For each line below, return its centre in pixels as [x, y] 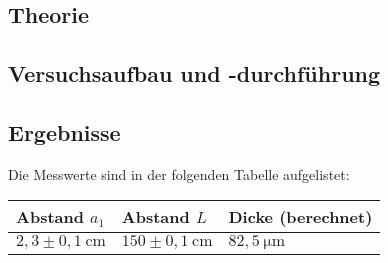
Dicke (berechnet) [300, 217]
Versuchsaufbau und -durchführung [194, 73]
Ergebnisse [64, 131]
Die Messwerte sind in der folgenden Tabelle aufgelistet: [179, 173]
